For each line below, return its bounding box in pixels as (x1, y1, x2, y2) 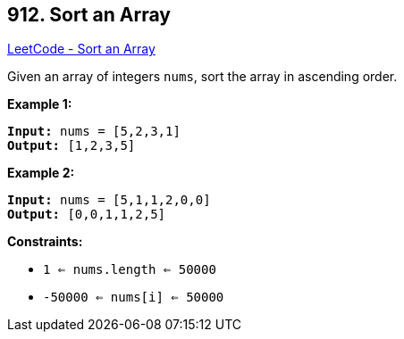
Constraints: (7, 234, 83, 250)
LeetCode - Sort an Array (7, 41, 156, 57)
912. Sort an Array (7, 4, 171, 26)
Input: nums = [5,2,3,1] (7, 124, 181, 139)
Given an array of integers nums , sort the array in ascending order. (7, 69, 398, 85)
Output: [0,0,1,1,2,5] (7, 207, 166, 222)
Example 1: (7, 96, 72, 112)
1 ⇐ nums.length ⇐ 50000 (43, 262, 216, 277)
